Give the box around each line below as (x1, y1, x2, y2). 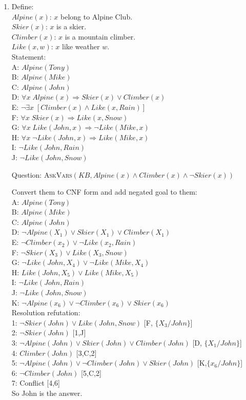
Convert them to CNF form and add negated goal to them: (11, 186, 197, 197)
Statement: (11, 51, 46, 62)
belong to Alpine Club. (60, 11, 133, 22)
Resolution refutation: (11, 307, 80, 318)
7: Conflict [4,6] (11, 377, 60, 388)
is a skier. (56, 21, 87, 32)
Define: (11, 1, 34, 11)
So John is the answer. (11, 387, 83, 398)
